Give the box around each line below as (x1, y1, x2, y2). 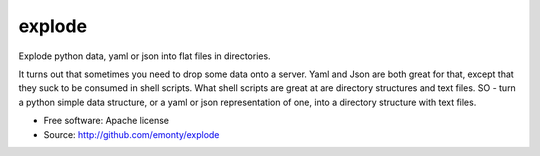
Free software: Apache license (43, 115, 170, 127)
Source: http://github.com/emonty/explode (43, 128, 220, 140)
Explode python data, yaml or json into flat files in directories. (18, 50, 271, 62)
